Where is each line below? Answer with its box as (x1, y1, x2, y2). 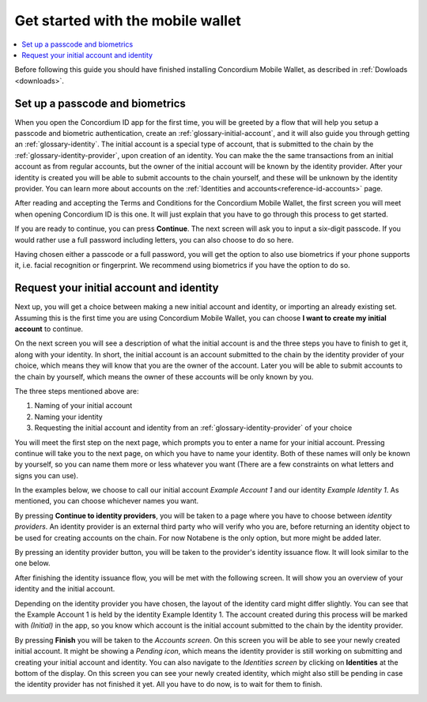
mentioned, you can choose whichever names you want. (14, 496, 199, 506)
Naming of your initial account (34, 401, 133, 410)
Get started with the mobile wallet (14, 12, 241, 29)
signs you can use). (14, 470, 79, 480)
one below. (14, 558, 51, 568)
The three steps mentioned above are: (14, 386, 139, 395)
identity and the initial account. (14, 584, 115, 594)
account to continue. (14, 324, 83, 334)
